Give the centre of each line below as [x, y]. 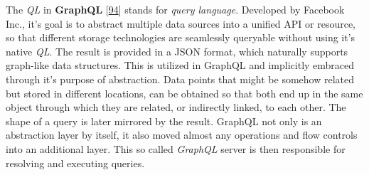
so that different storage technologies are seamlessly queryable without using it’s [181, 37]
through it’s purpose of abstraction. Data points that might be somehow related [180, 79]
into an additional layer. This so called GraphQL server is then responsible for [176, 148]
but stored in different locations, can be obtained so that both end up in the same [184, 93]
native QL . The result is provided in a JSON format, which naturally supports [177, 51]
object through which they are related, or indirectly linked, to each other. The [176, 107]
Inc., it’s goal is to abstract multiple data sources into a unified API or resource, [181, 23]
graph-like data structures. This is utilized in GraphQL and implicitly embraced [180, 65]
